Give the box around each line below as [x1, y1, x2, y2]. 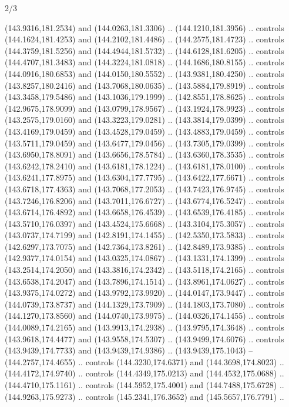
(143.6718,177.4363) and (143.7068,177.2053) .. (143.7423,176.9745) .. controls [5, 182, 284, 195]
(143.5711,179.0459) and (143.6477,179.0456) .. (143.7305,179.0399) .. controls [5, 136, 284, 149]
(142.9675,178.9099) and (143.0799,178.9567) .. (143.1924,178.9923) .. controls [5, 102, 284, 114]
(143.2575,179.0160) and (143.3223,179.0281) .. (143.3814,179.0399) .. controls [5, 114, 284, 126]
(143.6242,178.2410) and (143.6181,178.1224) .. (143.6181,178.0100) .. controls [5, 159, 284, 172]
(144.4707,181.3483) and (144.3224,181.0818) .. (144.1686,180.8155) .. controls [5, 56, 284, 68]
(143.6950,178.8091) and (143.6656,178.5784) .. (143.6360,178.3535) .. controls [5, 148, 284, 161]
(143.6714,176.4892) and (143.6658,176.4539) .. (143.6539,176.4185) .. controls [5, 206, 284, 218]
